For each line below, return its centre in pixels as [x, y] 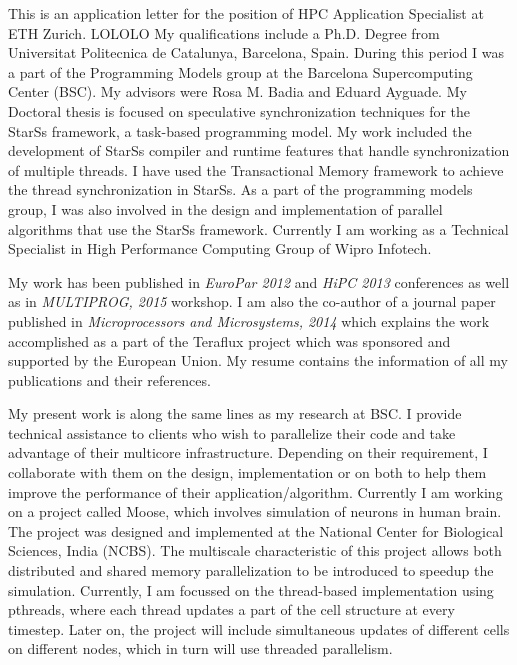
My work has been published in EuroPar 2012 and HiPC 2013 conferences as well [259, 281]
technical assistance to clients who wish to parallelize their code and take [232, 432]
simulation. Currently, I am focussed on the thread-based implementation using [251, 589]
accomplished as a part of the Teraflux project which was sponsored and [229, 340]
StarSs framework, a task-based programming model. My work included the [240, 130]
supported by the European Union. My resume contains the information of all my [258, 360]
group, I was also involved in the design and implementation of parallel [225, 208]
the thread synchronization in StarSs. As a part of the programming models [240, 189]
